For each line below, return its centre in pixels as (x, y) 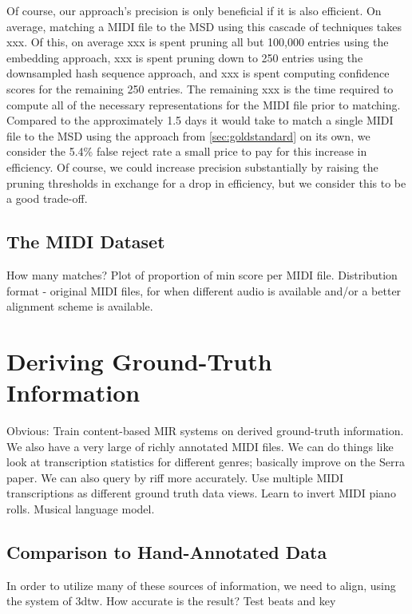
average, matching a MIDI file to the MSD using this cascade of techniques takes (204, 26)
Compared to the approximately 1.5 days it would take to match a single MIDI (200, 120)
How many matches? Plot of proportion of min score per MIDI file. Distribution (202, 274)
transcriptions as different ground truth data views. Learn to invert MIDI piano (201, 493)
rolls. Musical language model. (81, 508)
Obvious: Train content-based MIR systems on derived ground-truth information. (205, 431)
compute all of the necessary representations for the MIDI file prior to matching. (204, 104)
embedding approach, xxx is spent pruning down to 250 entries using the (185, 57)
